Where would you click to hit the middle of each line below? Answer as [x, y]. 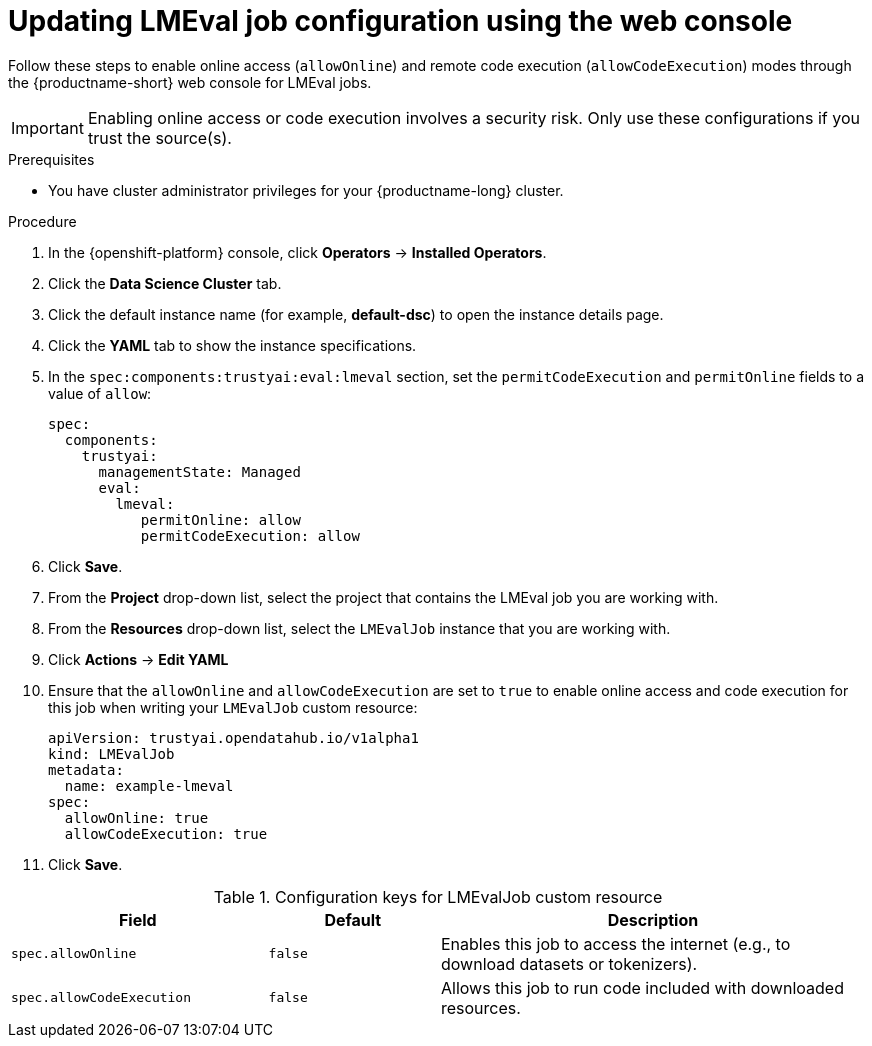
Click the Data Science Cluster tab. [165, 283]
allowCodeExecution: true [166, 833]
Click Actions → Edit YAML [138, 659]
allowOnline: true [136, 817]
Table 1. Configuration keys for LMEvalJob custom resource [438, 896]
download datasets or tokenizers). [569, 963]
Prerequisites [51, 159]
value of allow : [100, 393]
